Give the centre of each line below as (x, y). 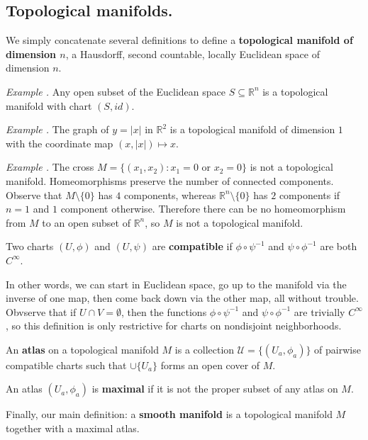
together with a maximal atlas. (73, 428)
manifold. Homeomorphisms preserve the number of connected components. (170, 180)
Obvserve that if (41, 311)
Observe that (34, 194)
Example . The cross (50, 167)
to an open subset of (86, 222)
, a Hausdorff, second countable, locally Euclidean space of (193, 53)
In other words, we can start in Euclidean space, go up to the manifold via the (176, 284)
